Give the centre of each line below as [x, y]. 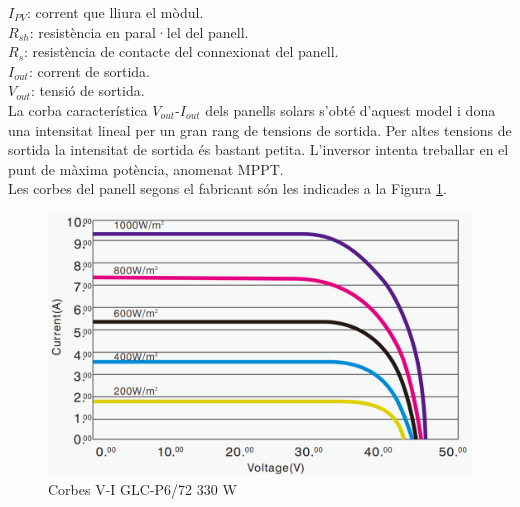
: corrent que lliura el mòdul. [115, 12]
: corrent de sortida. [89, 70]
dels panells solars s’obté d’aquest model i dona [350, 109]
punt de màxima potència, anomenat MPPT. [146, 168]
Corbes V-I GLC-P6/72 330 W [142, 489]
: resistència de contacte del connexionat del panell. [181, 51]
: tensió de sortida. [87, 90]
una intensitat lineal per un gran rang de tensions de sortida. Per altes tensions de [260, 129]
